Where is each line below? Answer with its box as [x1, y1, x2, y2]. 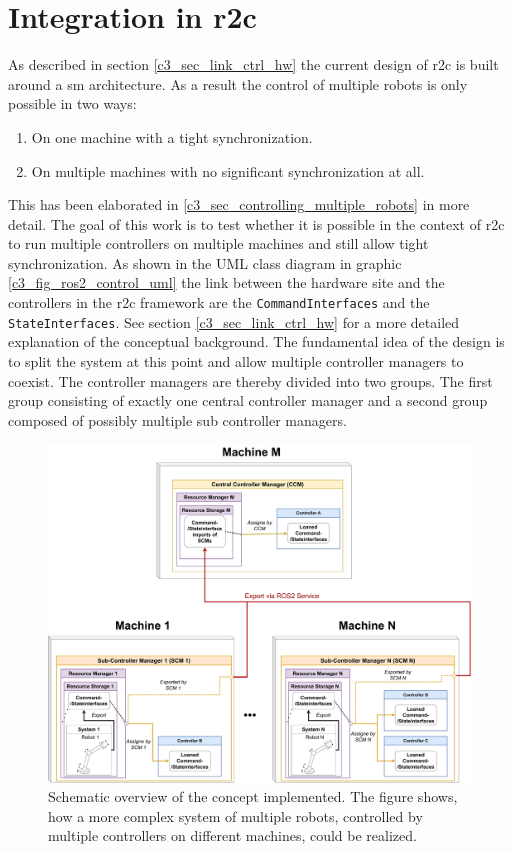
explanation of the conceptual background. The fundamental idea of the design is [8, 331, 505, 352]
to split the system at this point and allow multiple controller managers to [8, 350, 464, 371]
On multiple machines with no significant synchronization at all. [31, 160, 425, 181]
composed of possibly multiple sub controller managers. [8, 409, 347, 430]
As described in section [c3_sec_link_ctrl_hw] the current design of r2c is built [8, 54, 499, 75]
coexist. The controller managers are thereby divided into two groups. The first [8, 370, 493, 391]
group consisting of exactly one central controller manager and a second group [8, 390, 488, 411]
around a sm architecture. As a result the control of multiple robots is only [8, 73, 468, 94]
